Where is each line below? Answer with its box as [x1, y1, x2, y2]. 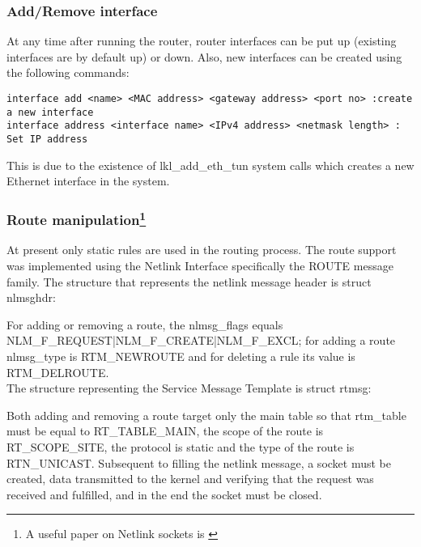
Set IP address [6, 133, 88, 145]
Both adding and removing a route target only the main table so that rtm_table [6, 406, 406, 423]
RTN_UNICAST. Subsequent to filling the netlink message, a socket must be [6, 454, 391, 471]
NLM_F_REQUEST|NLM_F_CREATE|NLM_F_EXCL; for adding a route [6, 332, 396, 349]
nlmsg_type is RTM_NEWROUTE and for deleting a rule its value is [6, 348, 355, 365]
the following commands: [6, 64, 130, 81]
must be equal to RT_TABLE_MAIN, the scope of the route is [6, 422, 324, 439]
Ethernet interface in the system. [6, 172, 170, 189]
